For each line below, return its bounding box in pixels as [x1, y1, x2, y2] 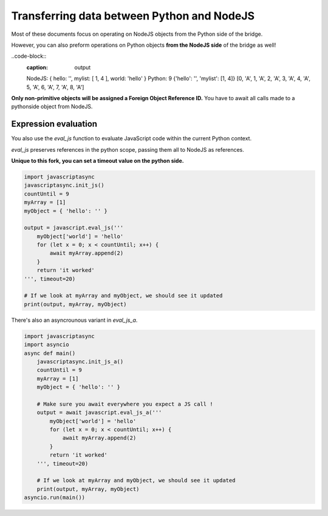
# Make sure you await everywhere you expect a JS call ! [36, 401, 213, 407]
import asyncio [24, 341, 69, 348]
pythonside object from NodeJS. [11, 103, 93, 110]
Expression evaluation [11, 119, 97, 129]
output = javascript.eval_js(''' [24, 225, 124, 231]
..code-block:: [11, 52, 47, 60]
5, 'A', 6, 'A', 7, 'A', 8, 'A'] [26, 83, 84, 90]
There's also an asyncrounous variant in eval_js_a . [11, 316, 138, 324]
